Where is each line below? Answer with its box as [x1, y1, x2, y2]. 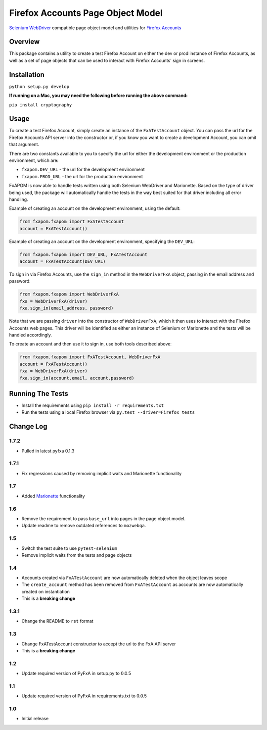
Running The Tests [9, 389, 69, 398]
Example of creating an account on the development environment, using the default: [9, 205, 180, 211]
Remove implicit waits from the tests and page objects [21, 552, 132, 558]
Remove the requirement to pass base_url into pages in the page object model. [21, 516, 186, 522]
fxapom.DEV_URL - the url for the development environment [21, 166, 145, 173]
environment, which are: [9, 157, 59, 163]
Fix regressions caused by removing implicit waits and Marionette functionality [21, 470, 182, 476]
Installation [9, 70, 44, 79]
